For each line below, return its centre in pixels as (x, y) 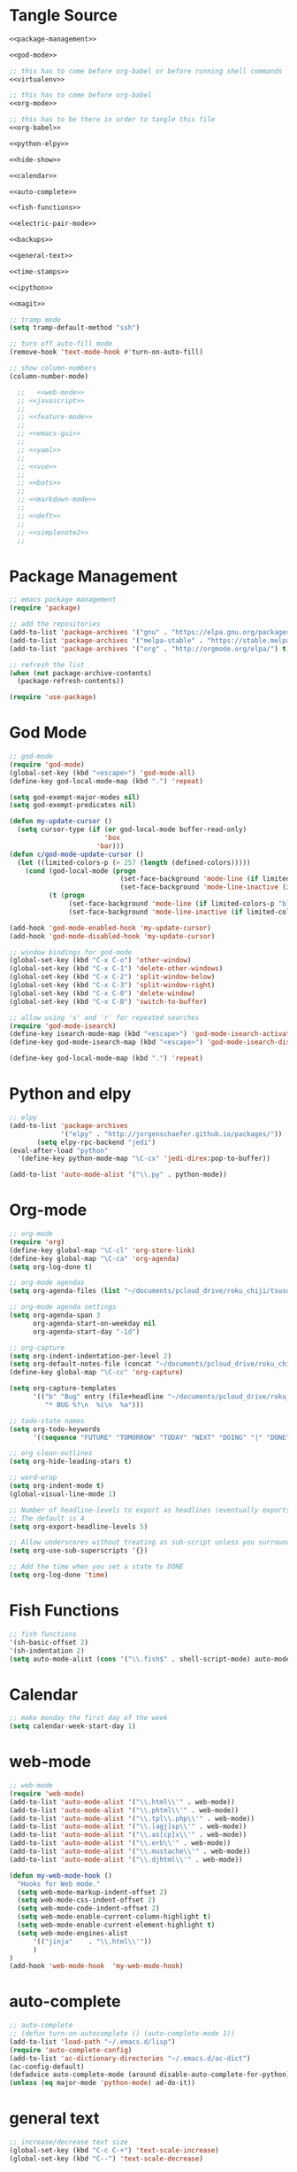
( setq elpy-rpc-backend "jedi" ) (96, 1142)
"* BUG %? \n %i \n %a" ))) (94, 1405)
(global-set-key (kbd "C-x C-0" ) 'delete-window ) (103, 993)
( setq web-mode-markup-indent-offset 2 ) (92, 1892)
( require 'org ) (37, 1242)
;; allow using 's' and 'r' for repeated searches (104, 1017)
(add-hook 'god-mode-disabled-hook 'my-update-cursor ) (112, 936)
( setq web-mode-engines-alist (72, 1933)
